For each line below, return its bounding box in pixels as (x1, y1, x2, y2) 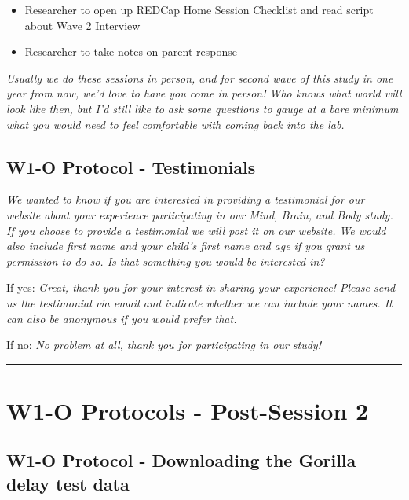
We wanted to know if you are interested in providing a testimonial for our (6, 191, 365, 208)
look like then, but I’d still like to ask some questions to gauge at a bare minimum (6, 100, 399, 116)
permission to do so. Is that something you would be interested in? (6, 252, 325, 269)
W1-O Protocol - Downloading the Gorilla (6, 448, 356, 472)
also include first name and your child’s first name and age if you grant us (6, 237, 365, 254)
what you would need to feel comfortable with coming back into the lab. (6, 116, 345, 132)
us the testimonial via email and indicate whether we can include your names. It (6, 294, 393, 311)
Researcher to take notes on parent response (24, 43, 237, 60)
